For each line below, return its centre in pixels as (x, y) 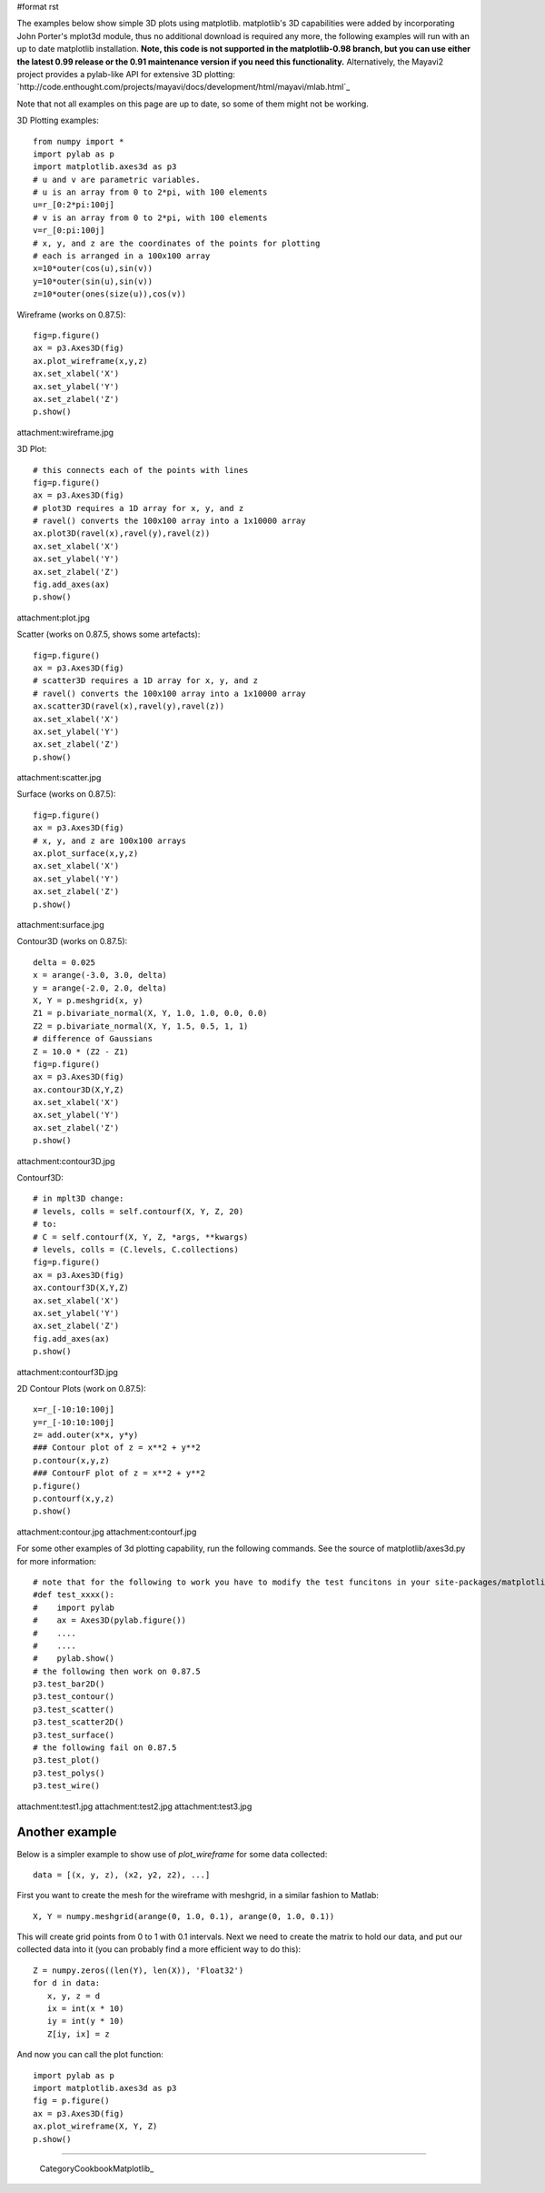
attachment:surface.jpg (60, 925)
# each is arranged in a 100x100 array (122, 256)
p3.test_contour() (74, 1697)
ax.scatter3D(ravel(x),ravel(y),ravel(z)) (129, 706)
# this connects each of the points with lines (141, 470)
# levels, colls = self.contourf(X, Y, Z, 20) (139, 1211)
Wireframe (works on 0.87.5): (71, 315)
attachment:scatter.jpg (59, 778)
